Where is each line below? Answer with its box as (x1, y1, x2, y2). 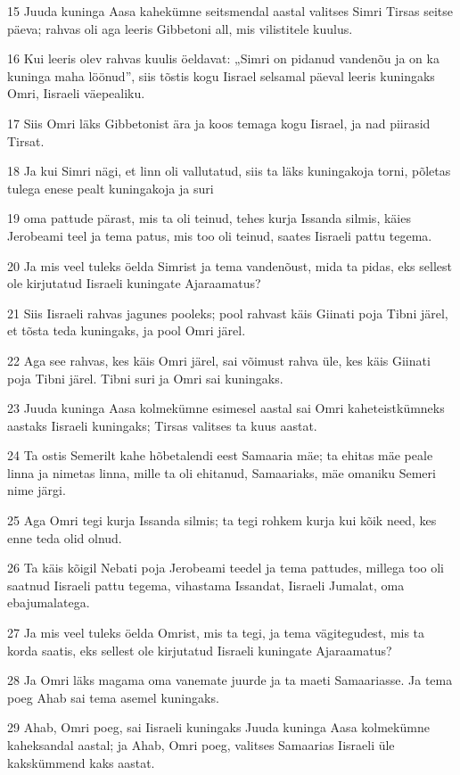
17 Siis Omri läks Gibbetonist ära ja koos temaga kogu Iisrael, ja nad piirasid (7, 113, 431, 132)
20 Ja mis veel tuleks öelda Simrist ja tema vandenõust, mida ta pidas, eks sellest (7, 256, 452, 275)
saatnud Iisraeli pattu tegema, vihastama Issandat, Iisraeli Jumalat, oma (7, 575, 405, 594)
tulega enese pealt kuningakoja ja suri (7, 178, 214, 197)
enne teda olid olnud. (7, 528, 122, 547)
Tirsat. (7, 131, 45, 150)
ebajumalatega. (7, 593, 90, 612)
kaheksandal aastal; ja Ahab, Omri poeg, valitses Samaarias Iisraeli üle (7, 736, 395, 754)
